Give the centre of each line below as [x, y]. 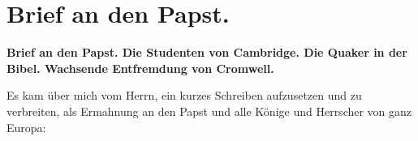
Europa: [26, 127]
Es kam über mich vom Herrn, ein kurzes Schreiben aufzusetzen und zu [184, 95]
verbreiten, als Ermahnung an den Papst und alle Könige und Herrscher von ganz [209, 111]
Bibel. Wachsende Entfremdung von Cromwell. [140, 68]
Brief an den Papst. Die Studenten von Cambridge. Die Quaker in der [207, 52]
